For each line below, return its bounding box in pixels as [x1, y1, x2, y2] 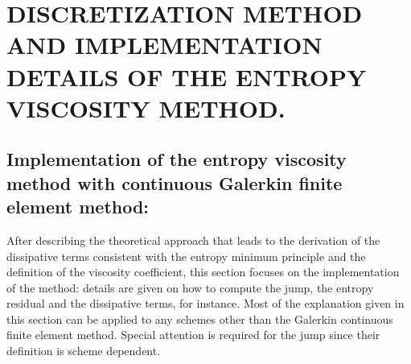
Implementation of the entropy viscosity [6, 147, 347, 172]
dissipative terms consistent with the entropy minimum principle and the [6, 247, 366, 264]
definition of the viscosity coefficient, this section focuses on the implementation [6, 263, 400, 280]
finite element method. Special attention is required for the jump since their [6, 326, 380, 343]
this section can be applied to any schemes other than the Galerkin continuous [6, 310, 393, 327]
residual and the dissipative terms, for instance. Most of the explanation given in [6, 295, 405, 312]
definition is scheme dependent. [6, 342, 161, 359]
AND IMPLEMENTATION [6, 28, 323, 61]
